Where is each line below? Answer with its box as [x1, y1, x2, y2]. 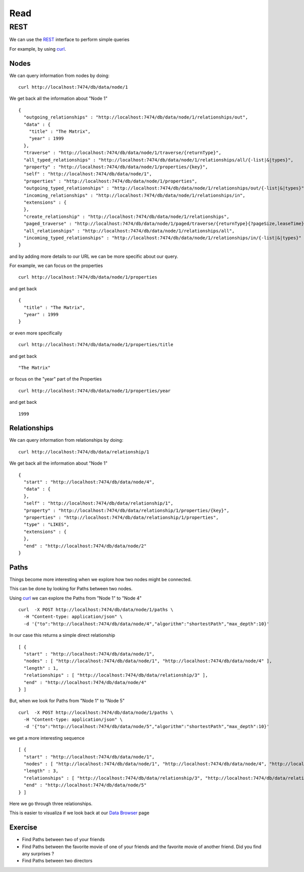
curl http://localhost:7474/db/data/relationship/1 [18, 449, 149, 454]
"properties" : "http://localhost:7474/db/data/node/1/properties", [23, 178, 198, 184]
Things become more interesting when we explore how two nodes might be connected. [9, 576, 192, 582]
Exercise [9, 823, 37, 832]
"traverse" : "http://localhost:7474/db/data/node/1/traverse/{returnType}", [23, 150, 221, 156]
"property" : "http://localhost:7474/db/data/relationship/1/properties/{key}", [23, 507, 230, 513]
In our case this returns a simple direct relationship [9, 632, 116, 638]
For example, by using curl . [9, 46, 66, 52]
